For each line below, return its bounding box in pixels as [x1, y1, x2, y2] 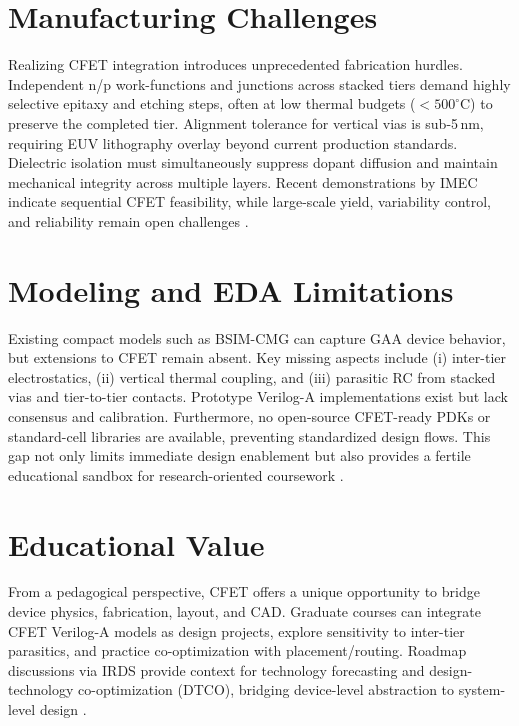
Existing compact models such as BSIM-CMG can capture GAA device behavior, [8, 327, 506, 348]
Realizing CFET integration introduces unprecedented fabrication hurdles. [8, 54, 463, 75]
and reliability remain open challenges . [8, 210, 249, 231]
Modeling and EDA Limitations [8, 269, 454, 310]
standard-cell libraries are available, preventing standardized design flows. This [8, 425, 491, 446]
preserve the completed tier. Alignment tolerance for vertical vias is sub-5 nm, [8, 112, 484, 133]
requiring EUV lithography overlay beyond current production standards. [8, 132, 458, 153]
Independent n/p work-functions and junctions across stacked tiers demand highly [8, 73, 511, 94]
